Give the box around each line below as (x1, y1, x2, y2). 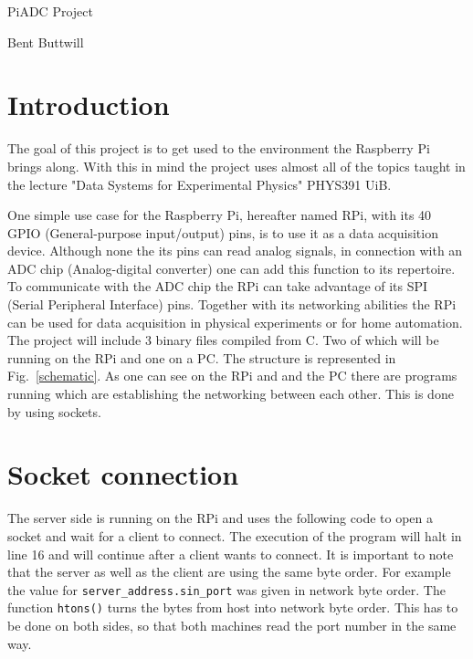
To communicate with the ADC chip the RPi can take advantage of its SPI (7, 277, 428, 296)
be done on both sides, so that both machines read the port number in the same (7, 616, 457, 635)
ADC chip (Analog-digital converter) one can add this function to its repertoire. (7, 258, 456, 277)
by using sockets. (7, 402, 101, 421)
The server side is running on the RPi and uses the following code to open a (7, 508, 433, 528)
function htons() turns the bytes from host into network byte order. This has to (7, 598, 458, 617)
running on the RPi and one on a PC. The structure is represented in (7, 348, 396, 367)
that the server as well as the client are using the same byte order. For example (7, 562, 451, 581)
